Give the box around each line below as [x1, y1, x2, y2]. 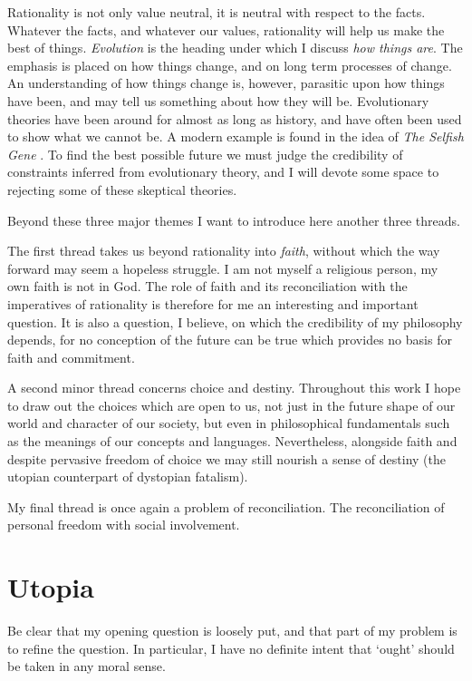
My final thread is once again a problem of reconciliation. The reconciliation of [7, 497, 445, 516]
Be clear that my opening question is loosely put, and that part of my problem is [7, 621, 458, 640]
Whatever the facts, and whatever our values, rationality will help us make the [7, 20, 445, 39]
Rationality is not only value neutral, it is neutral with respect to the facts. [7, 3, 426, 21]
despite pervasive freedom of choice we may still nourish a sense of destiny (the [7, 449, 446, 468]
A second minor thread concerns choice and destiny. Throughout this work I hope [7, 378, 461, 397]
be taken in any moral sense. [7, 657, 166, 676]
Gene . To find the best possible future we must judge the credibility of [7, 144, 403, 163]
